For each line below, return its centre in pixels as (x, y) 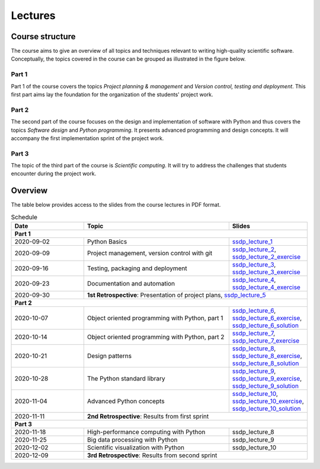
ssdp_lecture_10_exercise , (268, 401)
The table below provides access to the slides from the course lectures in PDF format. (116, 205)
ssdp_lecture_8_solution (265, 363)
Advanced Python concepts (126, 401)
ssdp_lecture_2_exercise (266, 257)
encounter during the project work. (54, 174)
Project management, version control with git (150, 253)
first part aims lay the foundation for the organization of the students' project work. (112, 94)
